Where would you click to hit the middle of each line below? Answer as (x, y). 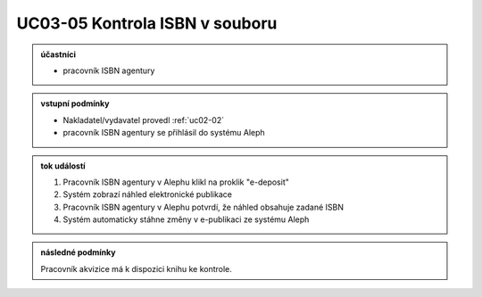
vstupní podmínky (75, 103)
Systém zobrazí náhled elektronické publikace (147, 194)
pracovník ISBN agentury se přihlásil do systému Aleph (164, 133)
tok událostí (63, 166)
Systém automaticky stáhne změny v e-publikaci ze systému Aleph (186, 219)
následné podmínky (78, 252)
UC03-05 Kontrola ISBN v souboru (147, 23)
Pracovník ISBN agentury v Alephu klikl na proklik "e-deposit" (176, 182)
